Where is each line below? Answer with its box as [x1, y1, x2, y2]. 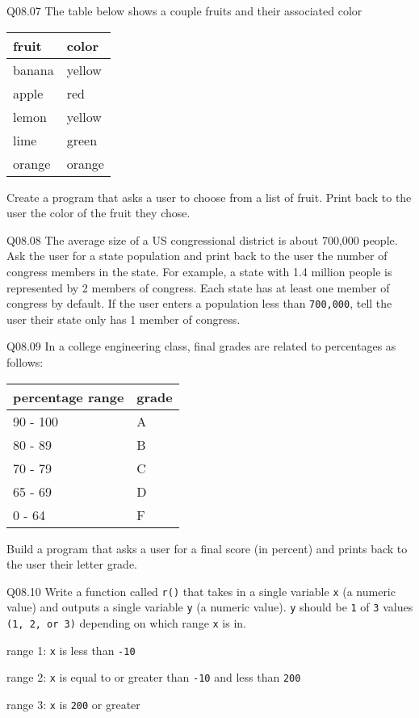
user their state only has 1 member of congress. [6, 310, 241, 327]
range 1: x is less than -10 [6, 641, 136, 658]
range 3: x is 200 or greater [6, 696, 140, 713]
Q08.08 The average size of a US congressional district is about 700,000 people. [6, 231, 398, 248]
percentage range [13, 387, 124, 406]
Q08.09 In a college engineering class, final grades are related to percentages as [6, 338, 396, 355]
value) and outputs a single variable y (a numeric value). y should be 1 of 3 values [6, 598, 413, 615]
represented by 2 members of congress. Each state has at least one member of [6, 279, 390, 296]
